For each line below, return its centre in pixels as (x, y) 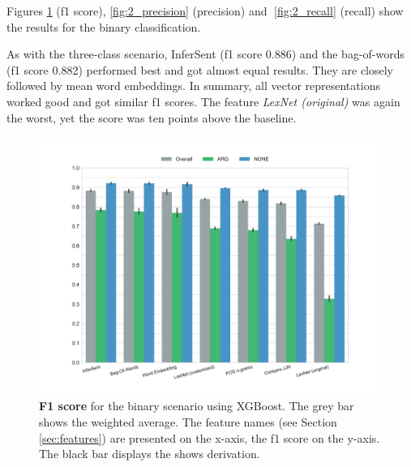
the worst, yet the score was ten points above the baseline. (152, 117)
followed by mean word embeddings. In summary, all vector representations (193, 86)
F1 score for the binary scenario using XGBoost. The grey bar (197, 406)
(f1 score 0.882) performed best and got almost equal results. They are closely (200, 69)
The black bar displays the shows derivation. (150, 454)
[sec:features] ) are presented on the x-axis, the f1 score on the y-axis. (210, 437)
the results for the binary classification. (104, 26)
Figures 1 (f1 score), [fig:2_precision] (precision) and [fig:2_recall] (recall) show (205, 11)
